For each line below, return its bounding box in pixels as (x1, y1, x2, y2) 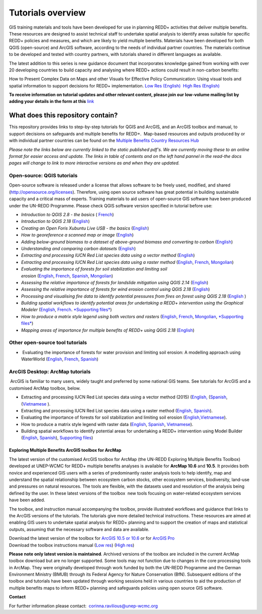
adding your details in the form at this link (9, 99, 95, 104)
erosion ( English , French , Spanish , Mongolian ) (21, 273, 114, 279)
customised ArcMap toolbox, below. (9, 385, 81, 391)
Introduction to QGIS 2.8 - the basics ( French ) (21, 212, 114, 218)
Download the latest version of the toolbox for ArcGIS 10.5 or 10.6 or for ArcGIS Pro (9, 535, 175, 541)
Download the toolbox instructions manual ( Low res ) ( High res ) (9, 542, 134, 548)
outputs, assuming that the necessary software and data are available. (9, 526, 150, 532)
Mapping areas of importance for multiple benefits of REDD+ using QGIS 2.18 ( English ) (21, 327, 195, 333)
